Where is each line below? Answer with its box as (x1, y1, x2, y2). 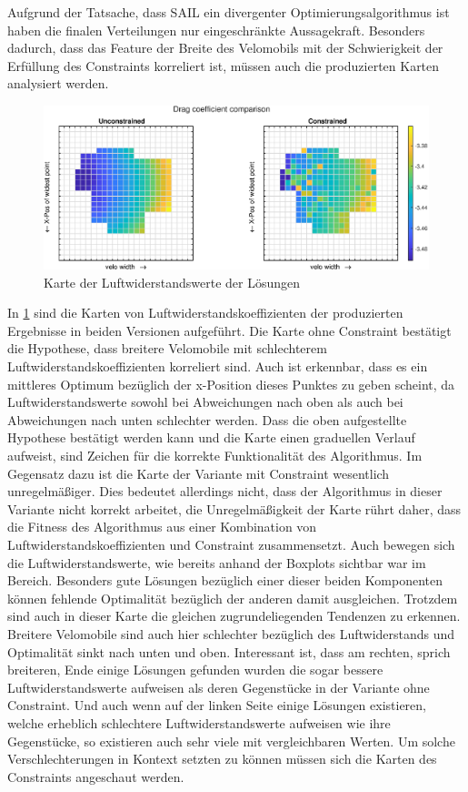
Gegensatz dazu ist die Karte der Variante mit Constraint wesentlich (7, 463, 390, 482)
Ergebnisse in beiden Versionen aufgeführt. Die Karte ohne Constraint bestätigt (7, 320, 452, 340)
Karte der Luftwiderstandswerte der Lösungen (44, 272, 300, 291)
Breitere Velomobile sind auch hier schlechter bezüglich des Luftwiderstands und (7, 624, 455, 643)
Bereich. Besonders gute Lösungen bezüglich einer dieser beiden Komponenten (7, 571, 443, 590)
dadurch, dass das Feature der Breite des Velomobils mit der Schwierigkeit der (7, 38, 443, 57)
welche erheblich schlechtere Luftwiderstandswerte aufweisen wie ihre (7, 713, 391, 732)
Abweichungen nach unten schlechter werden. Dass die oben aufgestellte (7, 410, 407, 429)
